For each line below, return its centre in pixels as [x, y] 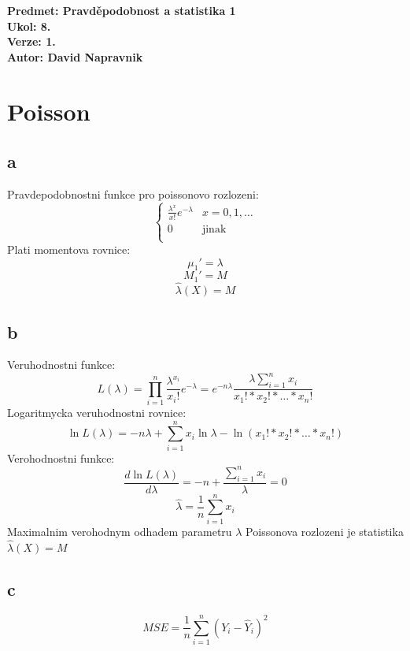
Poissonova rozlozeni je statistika [325, 531]
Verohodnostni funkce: [61, 458]
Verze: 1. [31, 41]
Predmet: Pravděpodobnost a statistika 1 [122, 10]
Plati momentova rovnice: [69, 249]
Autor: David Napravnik [75, 56]
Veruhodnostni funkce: [61, 365]
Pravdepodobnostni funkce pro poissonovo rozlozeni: [133, 193]
